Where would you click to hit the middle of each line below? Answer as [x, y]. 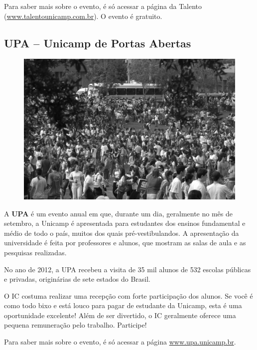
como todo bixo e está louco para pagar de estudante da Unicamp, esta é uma [123, 305]
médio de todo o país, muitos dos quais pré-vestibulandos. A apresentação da [122, 233]
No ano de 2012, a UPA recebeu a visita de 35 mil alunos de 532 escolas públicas [128, 269]
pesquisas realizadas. [35, 252]
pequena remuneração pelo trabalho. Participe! [75, 325]
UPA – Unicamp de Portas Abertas [98, 43]
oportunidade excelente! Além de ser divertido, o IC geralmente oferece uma [120, 315]
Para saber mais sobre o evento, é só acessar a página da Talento [103, 6]
